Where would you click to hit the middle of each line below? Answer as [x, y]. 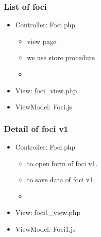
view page [42, 41]
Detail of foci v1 [36, 128]
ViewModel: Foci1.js [45, 228]
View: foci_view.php [46, 90]
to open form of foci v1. [62, 163]
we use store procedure [61, 57]
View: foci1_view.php [48, 212]
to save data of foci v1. [61, 180]
